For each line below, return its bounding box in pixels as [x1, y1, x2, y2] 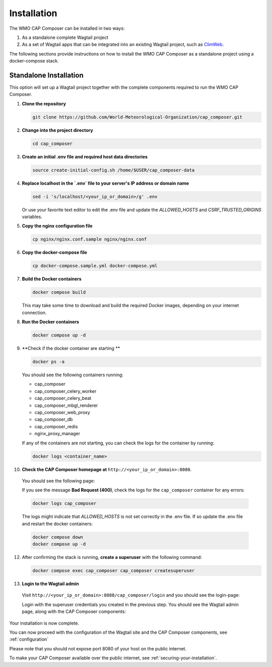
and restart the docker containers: [22, 521, 93, 527]
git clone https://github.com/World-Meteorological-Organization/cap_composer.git [32, 114, 243, 120]
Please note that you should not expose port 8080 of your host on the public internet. [9, 645, 186, 651]
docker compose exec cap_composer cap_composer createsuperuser [32, 568, 195, 574]
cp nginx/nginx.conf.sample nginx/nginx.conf [32, 236, 147, 242]
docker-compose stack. [9, 58, 59, 64]
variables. [22, 214, 42, 220]
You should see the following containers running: [22, 372, 123, 378]
